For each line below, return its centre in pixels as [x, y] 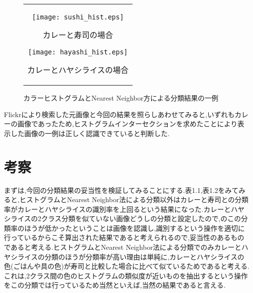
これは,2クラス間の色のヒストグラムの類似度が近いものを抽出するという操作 [126, 275]
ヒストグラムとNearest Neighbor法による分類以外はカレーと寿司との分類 [134, 199]
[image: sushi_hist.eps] [78, 17]
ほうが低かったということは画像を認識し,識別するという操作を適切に [134, 228]
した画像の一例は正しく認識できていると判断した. [90, 133]
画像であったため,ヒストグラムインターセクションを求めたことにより [127, 124]
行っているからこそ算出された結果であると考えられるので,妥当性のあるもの [124, 237]
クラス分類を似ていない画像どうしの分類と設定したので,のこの [141, 218]
